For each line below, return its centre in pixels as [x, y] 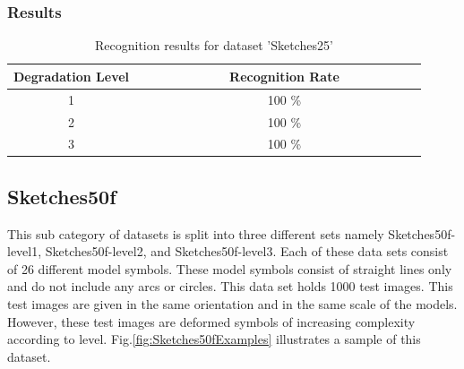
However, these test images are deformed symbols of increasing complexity [211, 321]
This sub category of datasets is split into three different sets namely [196, 233]
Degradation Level [72, 76]
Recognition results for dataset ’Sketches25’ [214, 45]
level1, [25, 251]
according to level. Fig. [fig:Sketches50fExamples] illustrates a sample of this [214, 339]
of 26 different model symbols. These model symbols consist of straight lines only [230, 268]
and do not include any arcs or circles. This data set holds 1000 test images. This [230, 286]
